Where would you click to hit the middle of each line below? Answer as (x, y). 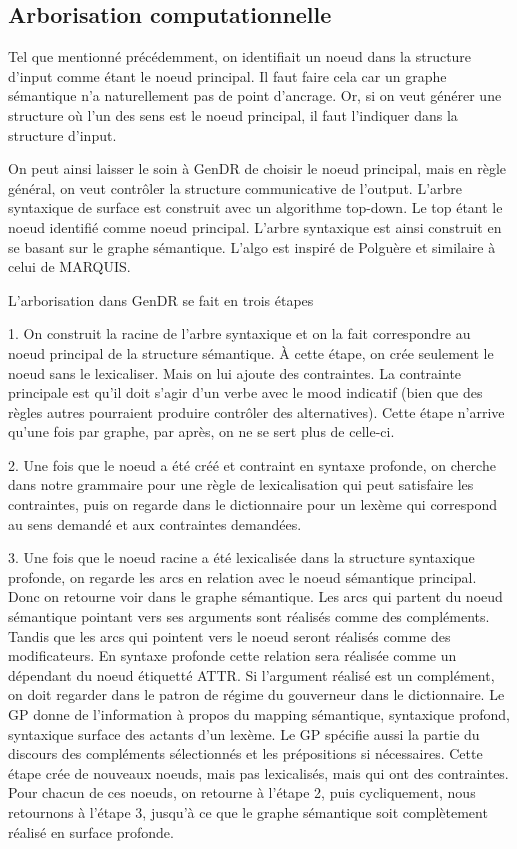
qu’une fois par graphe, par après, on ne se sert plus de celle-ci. (201, 431)
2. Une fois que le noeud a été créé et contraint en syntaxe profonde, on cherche (252, 464)
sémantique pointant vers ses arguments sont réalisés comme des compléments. (249, 616)
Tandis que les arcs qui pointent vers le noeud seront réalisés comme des (229, 635)
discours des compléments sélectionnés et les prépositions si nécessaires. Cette (245, 753)
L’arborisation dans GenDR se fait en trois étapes (161, 299)
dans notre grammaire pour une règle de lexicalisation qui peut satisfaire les (241, 484)
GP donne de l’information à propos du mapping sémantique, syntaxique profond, (259, 714)
